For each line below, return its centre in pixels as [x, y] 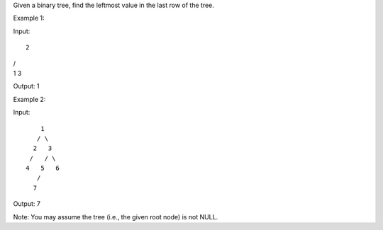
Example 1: [29, 18]
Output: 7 [27, 204]
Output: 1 [26, 86]
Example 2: [29, 99]
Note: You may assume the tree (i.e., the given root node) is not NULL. [116, 217]
